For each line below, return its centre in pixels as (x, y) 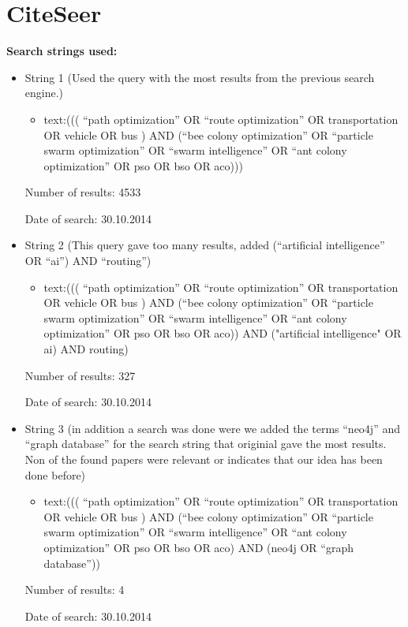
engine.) (44, 93)
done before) (55, 474)
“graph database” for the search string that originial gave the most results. (206, 444)
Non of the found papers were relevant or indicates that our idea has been (204, 459)
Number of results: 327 (80, 375)
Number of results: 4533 (83, 192)
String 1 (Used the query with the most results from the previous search (200, 77)
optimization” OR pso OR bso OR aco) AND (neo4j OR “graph (198, 547)
